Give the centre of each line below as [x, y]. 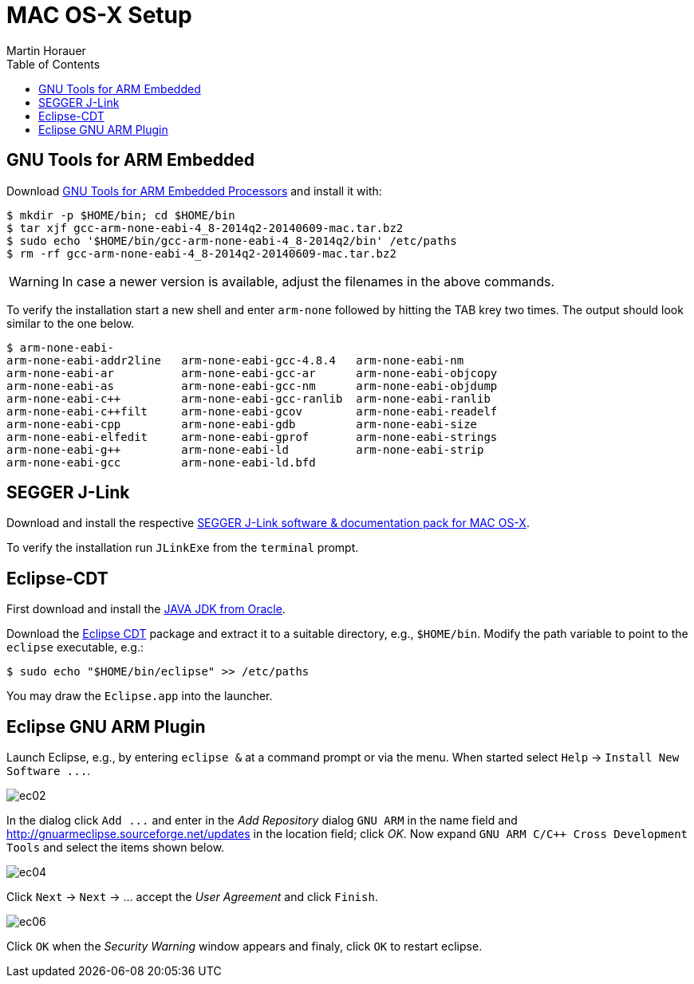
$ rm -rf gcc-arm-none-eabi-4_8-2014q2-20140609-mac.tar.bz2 [201, 253]
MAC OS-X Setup [99, 15]
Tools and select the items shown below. [116, 848]
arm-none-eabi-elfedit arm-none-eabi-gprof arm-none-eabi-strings [252, 437]
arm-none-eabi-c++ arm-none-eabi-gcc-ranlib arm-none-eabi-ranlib [248, 398]
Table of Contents [53, 64]
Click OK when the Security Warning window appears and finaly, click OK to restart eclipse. [244, 947]
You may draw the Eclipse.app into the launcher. [140, 696]
